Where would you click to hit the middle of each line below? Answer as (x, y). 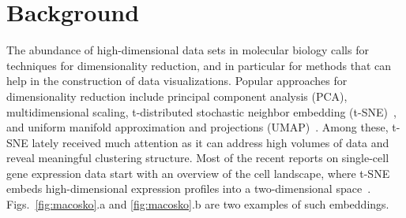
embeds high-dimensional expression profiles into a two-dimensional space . (189, 188)
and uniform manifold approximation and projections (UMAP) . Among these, (197, 127)
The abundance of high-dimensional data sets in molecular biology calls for (188, 50)
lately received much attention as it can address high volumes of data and (211, 142)
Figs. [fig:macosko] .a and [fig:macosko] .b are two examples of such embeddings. (198, 204)
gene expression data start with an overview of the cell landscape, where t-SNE (198, 173)
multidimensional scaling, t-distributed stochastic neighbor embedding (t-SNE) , (201, 111)
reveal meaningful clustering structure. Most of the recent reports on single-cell (198, 158)
